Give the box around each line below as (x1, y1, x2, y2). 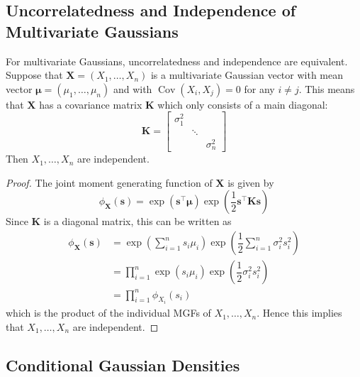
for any (244, 81, 275, 96)
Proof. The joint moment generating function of (6, 175, 213, 190)
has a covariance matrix (39, 97, 142, 111)
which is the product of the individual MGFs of (6, 305, 211, 320)
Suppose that (6, 67, 63, 82)
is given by (227, 175, 274, 190)
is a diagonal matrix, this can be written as (43, 214, 232, 229)
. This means (298, 81, 355, 96)
